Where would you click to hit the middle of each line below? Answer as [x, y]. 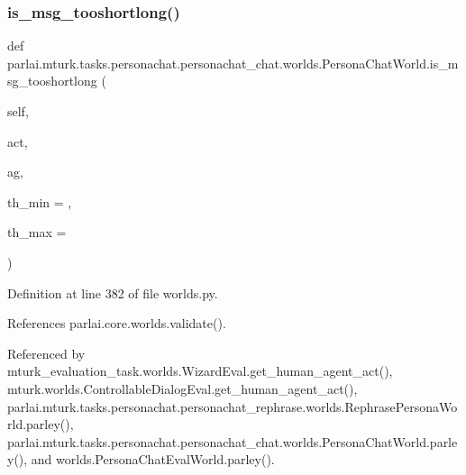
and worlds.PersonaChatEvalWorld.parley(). [153, 459]
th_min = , [40, 201]
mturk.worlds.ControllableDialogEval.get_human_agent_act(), [183, 388]
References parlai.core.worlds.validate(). [117, 323]
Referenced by [46, 353]
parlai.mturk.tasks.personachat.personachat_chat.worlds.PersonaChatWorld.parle [233, 441]
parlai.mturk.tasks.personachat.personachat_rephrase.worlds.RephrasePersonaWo [233, 406]
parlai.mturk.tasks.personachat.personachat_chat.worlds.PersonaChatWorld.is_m [233, 63]
